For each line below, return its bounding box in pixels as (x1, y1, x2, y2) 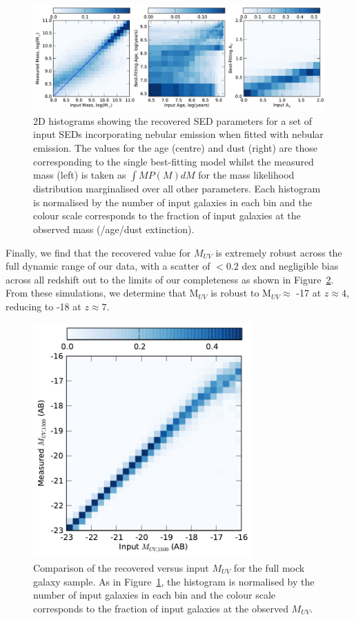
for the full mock (233, 561, 305, 575)
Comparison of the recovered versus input (33, 561, 209, 575)
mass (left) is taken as (33, 168, 126, 182)
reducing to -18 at (6, 299, 81, 313)
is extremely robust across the (215, 245, 342, 259)
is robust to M (210, 286, 271, 300)
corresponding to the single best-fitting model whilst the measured (33, 154, 314, 168)
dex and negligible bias (242, 259, 339, 273)
